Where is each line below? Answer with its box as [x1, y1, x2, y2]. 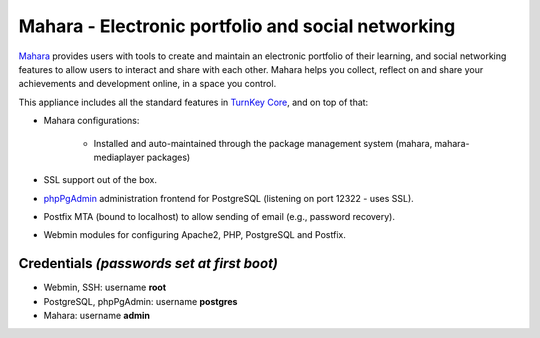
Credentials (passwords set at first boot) [18, 255, 279, 272]
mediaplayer [93, 151, 145, 163]
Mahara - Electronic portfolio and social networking [18, 15, 456, 37]
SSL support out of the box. [43, 174, 158, 186]
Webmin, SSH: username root [43, 281, 167, 294]
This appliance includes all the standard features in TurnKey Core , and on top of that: [18, 96, 369, 108]
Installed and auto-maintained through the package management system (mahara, [93, 137, 433, 149]
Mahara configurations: [43, 115, 140, 127]
